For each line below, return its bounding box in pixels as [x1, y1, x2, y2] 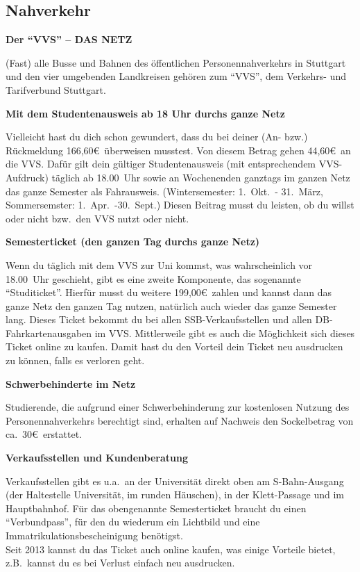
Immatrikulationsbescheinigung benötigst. [6, 528, 183, 543]
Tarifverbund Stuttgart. [6, 82, 106, 97]
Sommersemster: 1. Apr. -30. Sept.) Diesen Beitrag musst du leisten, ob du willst [6, 197, 354, 212]
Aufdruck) [6, 170, 49, 184]
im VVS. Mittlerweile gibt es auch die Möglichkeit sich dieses [94, 325, 355, 340]
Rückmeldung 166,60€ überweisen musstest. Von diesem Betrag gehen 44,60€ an [6, 142, 351, 157]
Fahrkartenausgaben [6, 325, 92, 340]
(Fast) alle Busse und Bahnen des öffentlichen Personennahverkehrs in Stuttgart [6, 55, 346, 70]
